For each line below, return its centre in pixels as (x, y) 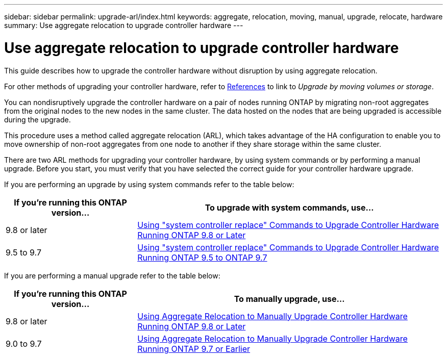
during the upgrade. (38, 119)
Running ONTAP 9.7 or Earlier (194, 349)
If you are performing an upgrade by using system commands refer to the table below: (149, 184)
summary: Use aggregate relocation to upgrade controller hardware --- (124, 25)
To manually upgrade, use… (289, 299)
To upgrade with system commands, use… (289, 207)
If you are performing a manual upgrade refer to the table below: (112, 275)
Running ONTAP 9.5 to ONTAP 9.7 (202, 257)
